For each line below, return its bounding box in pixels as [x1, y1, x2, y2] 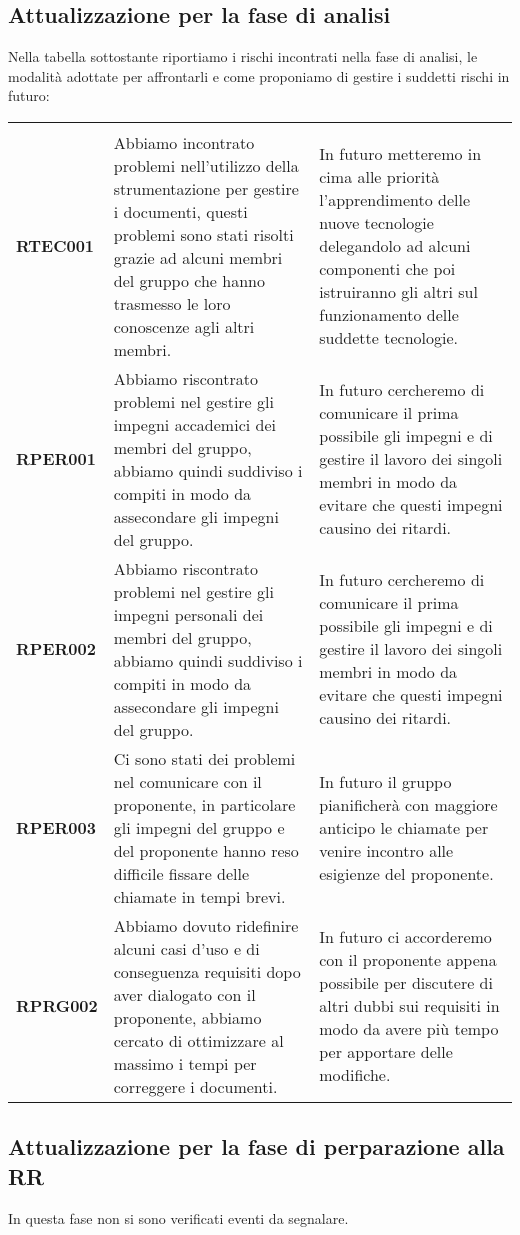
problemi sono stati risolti [113, 222, 294, 246]
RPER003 [16, 815, 96, 839]
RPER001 [16, 447, 96, 471]
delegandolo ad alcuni [319, 234, 471, 258]
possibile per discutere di [319, 971, 493, 995]
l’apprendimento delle [319, 188, 471, 212]
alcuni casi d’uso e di [113, 936, 260, 960]
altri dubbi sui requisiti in [319, 994, 500, 1018]
